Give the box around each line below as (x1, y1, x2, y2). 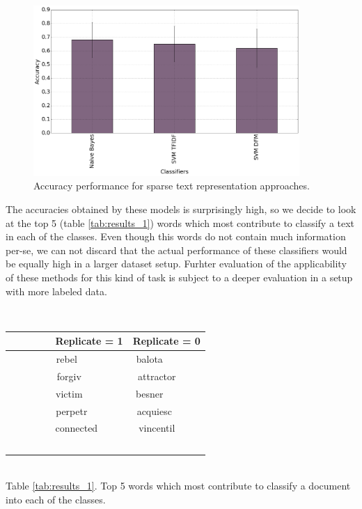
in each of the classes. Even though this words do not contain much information (6, 229, 346, 244)
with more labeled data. (6, 283, 107, 298)
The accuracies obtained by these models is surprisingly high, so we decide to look (6, 202, 356, 217)
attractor (138, 368, 176, 383)
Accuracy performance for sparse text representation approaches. (33, 178, 310, 193)
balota (136, 352, 163, 366)
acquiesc (136, 403, 172, 418)
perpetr (56, 403, 88, 418)
